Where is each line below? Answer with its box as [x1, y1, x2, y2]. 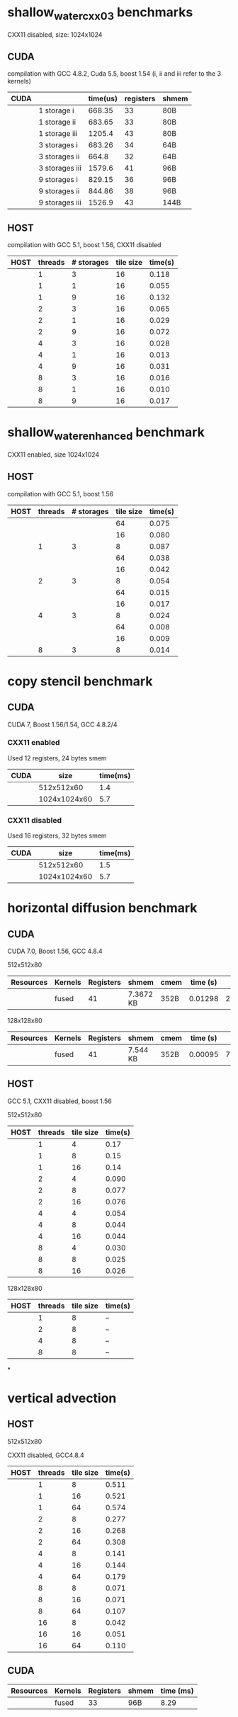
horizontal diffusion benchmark [7, 900, 198, 916]
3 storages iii [38, 164, 81, 173]
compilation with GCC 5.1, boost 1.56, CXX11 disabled [7, 241, 161, 249]
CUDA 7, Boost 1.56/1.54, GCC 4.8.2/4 [7, 720, 118, 729]
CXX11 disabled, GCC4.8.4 [7, 1451, 85, 1459]
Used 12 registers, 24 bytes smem [7, 753, 108, 762]
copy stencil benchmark [7, 673, 153, 689]
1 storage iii [38, 129, 78, 139]
